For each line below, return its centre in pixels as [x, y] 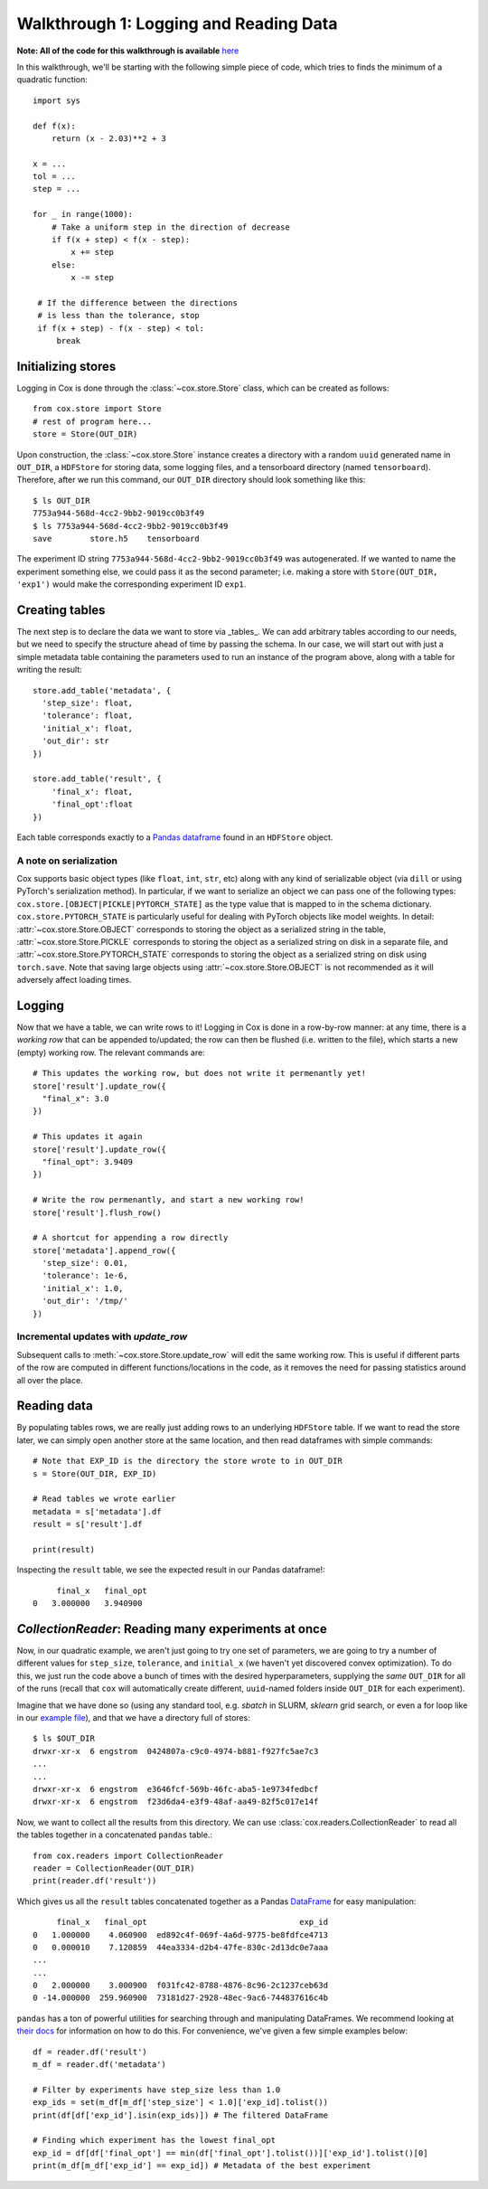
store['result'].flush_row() [97, 1212]
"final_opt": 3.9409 [88, 1161]
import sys [57, 100]
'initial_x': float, [88, 728]
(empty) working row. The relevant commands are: [111, 1052]
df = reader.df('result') [90, 2052]
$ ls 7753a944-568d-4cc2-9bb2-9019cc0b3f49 [131, 526]
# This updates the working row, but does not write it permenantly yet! [200, 1073]
